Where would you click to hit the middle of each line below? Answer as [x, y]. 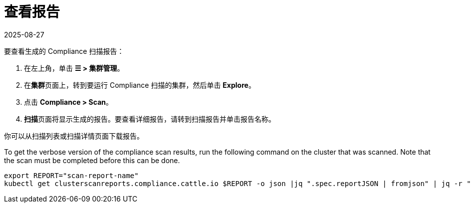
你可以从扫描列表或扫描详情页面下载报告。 [74, 136]
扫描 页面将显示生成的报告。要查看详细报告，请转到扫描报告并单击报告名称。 [150, 119]
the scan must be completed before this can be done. [92, 160]
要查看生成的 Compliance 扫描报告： [64, 51]
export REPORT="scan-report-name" [71, 175]
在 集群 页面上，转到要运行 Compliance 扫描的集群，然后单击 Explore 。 [140, 85]
